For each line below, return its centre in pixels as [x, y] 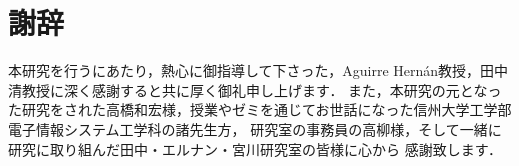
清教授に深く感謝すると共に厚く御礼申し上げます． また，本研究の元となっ [255, 89]
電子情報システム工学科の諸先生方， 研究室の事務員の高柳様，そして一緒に [255, 128]
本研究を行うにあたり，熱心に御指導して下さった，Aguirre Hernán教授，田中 [258, 70]
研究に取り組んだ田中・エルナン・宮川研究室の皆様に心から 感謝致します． [255, 148]
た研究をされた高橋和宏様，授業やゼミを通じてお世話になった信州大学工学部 [260, 109]
